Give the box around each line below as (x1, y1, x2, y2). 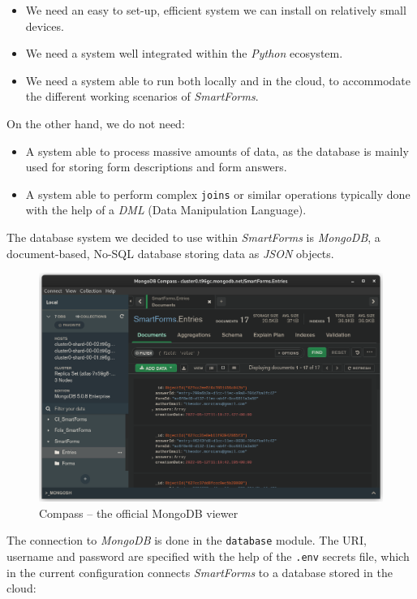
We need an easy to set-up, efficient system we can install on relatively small (25, 2, 406, 18)
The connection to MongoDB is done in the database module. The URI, (6, 532, 367, 549)
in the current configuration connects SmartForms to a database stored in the (6, 563, 393, 580)
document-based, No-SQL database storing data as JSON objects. (6, 244, 334, 261)
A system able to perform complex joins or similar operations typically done (25, 185, 411, 202)
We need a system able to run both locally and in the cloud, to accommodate (25, 71, 411, 88)
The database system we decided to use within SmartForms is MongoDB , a (6, 229, 380, 245)
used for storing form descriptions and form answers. (25, 158, 287, 175)
